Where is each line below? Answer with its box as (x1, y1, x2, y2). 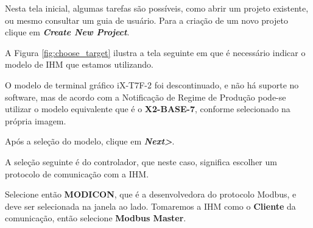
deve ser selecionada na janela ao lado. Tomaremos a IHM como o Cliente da (5, 199, 296, 212)
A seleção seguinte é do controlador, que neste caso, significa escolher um (5, 155, 277, 168)
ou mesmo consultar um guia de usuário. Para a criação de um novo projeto (5, 13, 288, 26)
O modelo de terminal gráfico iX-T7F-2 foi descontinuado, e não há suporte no (5, 78, 299, 91)
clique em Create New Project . (5, 26, 130, 38)
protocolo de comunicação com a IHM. (5, 167, 149, 180)
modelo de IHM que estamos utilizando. (5, 58, 153, 71)
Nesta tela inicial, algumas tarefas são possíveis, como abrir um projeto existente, (5, 2, 309, 14)
